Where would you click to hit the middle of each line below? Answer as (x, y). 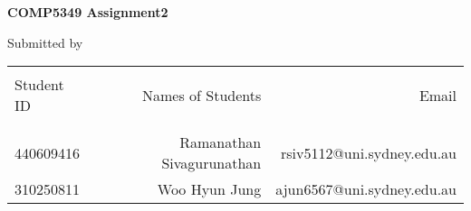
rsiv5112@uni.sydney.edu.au (368, 152)
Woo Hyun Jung (209, 189)
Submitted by (45, 42)
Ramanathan (221, 142)
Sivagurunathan (211, 163)
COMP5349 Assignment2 (88, 12)
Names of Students (202, 95)
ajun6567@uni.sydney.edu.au (366, 189)
